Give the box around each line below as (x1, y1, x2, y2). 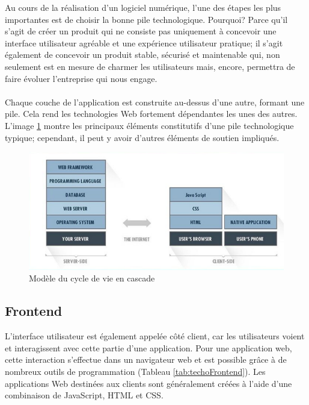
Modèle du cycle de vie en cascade (29, 272, 155, 284)
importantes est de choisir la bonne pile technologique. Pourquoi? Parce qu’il (5, 13, 288, 25)
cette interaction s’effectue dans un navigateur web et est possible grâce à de (5, 353, 287, 366)
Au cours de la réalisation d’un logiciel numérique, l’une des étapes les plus (5, 1, 281, 13)
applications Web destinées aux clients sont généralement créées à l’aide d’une (5, 377, 292, 389)
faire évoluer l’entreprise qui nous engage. (5, 72, 158, 84)
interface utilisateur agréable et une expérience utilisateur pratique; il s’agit (5, 36, 283, 49)
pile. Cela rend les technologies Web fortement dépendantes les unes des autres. (5, 107, 298, 120)
